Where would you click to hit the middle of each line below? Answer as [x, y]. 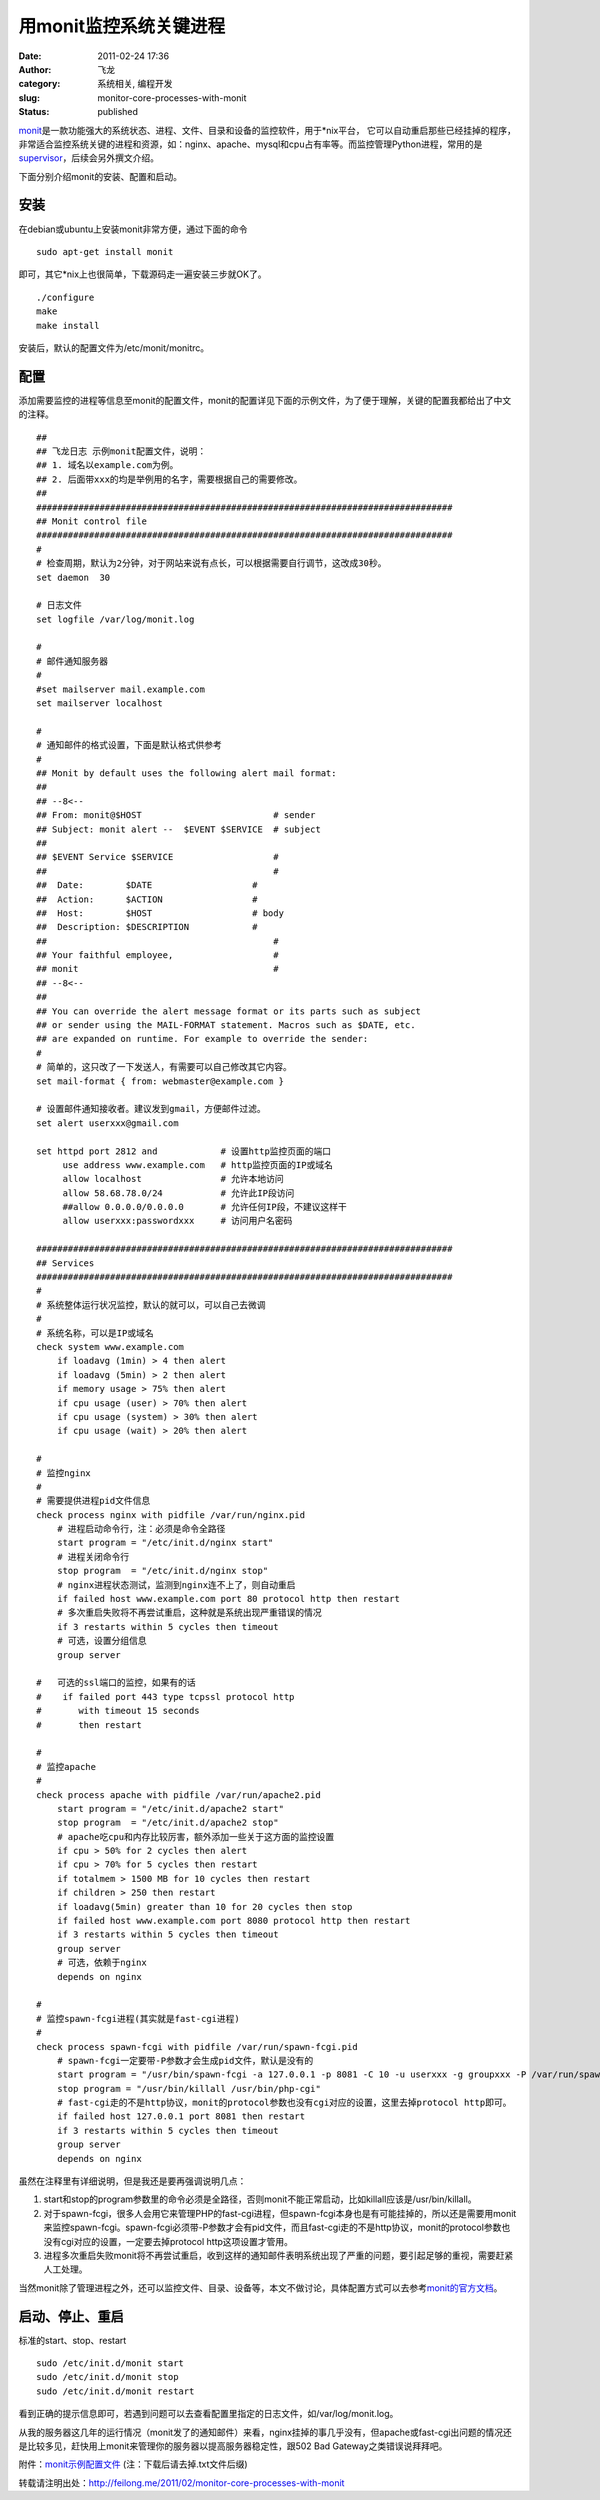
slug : [29, 97]
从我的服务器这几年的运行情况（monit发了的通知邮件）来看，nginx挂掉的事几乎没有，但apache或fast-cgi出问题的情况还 [265, 2432]
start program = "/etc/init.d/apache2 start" [170, 1808]
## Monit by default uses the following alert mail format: [186, 773]
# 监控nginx [64, 1473]
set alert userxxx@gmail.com [107, 1123]
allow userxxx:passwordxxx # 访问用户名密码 [177, 1221]
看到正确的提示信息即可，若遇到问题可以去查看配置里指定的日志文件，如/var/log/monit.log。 [208, 2414]
